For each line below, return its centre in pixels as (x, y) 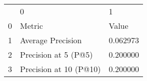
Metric (31, 26)
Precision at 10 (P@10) (60, 69)
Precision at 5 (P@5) (56, 54)
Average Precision (51, 40)
